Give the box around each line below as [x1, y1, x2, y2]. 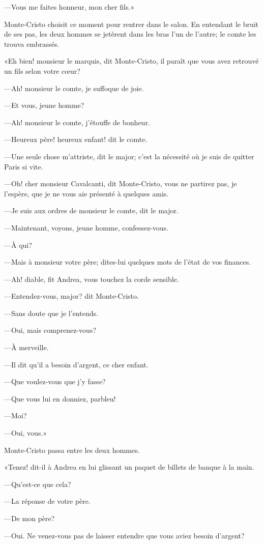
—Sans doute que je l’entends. [4, 307, 98, 318]
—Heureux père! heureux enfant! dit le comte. [4, 134, 148, 145]
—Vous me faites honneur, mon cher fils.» [4, 2, 135, 12]
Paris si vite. [4, 161, 43, 171]
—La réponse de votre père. [4, 496, 91, 506]
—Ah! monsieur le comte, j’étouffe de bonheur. [4, 117, 150, 127]
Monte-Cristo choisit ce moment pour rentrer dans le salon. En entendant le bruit [4, 18, 259, 29]
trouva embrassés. [4, 38, 60, 49]
